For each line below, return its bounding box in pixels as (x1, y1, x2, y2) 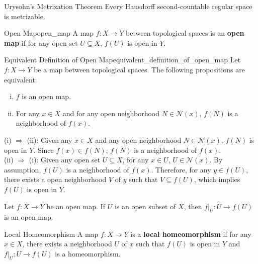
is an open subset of (114, 201, 176, 211)
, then (184, 201, 202, 211)
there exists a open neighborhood (4, 174, 107, 185)
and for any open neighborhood (62, 108, 159, 118)
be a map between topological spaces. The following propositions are (34, 64, 245, 74)
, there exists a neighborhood (22, 238, 112, 249)
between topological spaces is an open (126, 28, 244, 38)
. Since (33, 144, 54, 155)
